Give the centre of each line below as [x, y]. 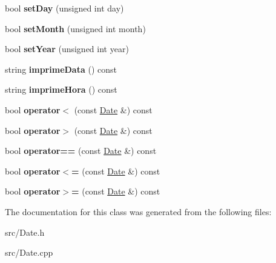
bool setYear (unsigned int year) [67, 49]
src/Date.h [25, 232]
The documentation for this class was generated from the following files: [138, 211]
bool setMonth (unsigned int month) [75, 28]
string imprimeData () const [61, 69]
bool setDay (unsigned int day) [64, 8]
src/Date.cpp [29, 252]
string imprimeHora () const [61, 89]
